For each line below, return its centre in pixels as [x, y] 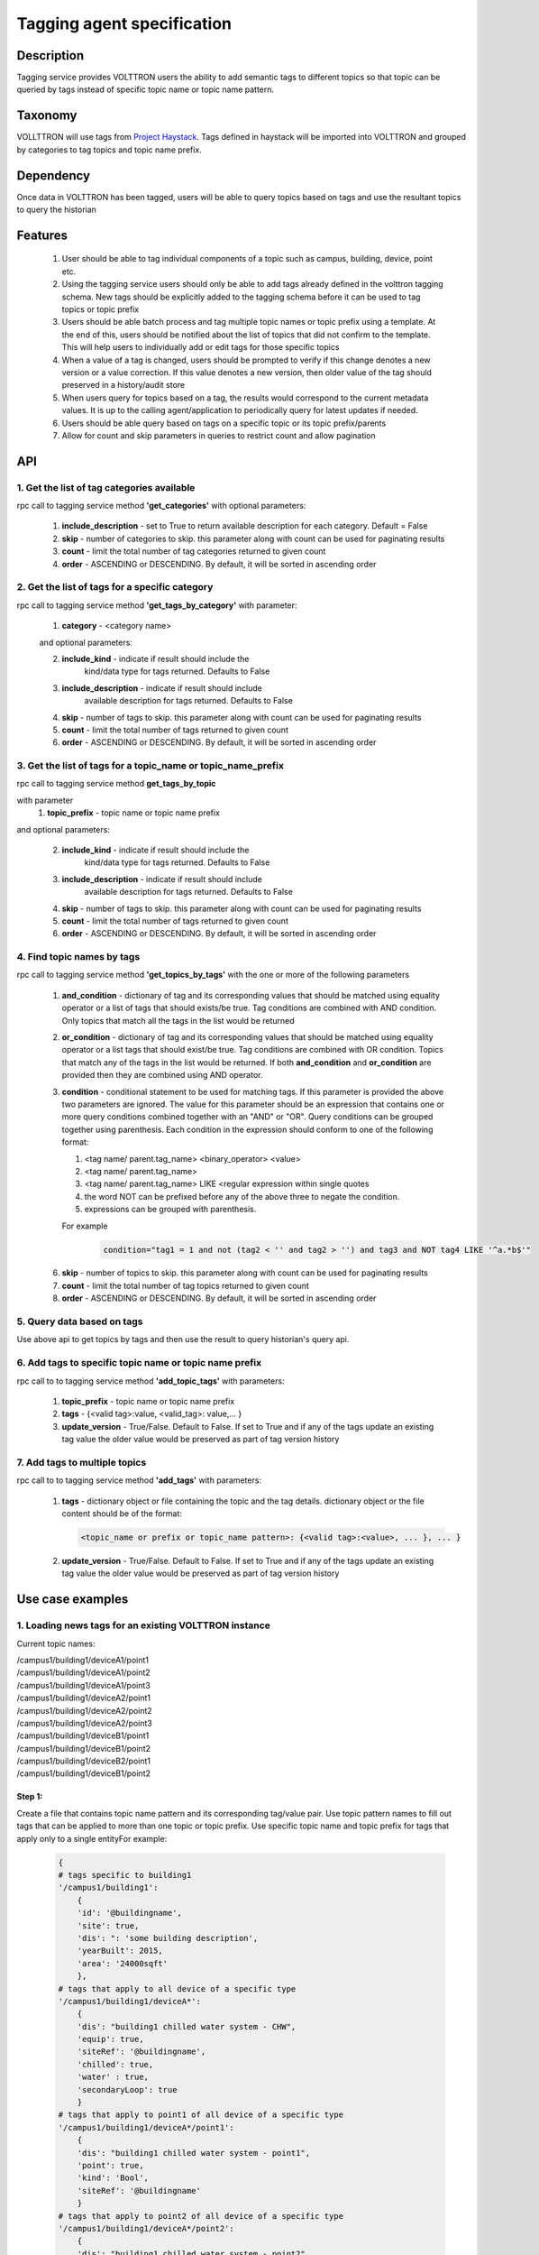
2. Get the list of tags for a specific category [115, 587]
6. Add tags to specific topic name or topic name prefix [139, 1363]
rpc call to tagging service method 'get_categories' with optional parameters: [161, 506]
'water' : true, [113, 2077]
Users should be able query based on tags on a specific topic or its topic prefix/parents [224, 423]
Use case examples [73, 1600]
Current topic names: [56, 1643]
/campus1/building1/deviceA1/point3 [83, 1685]
